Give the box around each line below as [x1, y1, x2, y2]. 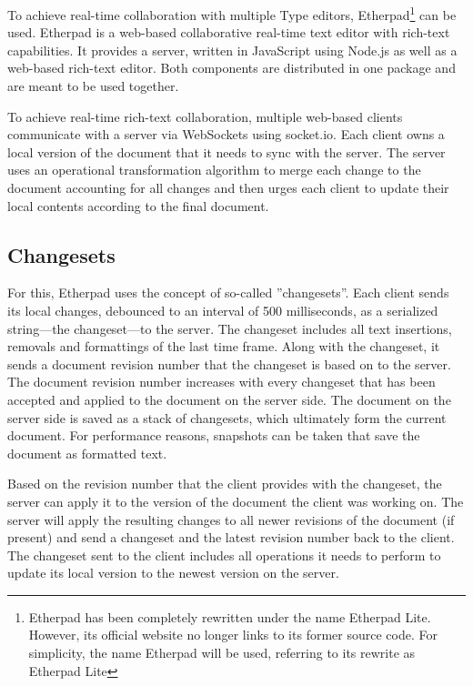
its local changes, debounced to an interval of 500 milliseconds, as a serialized [7, 300, 438, 319]
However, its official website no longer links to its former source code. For [28, 625, 438, 644]
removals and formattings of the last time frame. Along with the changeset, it [7, 337, 440, 356]
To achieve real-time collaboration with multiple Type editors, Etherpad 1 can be [7, 3, 457, 24]
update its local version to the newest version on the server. [7, 563, 339, 582]
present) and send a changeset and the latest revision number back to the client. [7, 528, 455, 547]
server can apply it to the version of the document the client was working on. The [7, 491, 464, 510]
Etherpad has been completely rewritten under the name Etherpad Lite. [28, 607, 431, 626]
